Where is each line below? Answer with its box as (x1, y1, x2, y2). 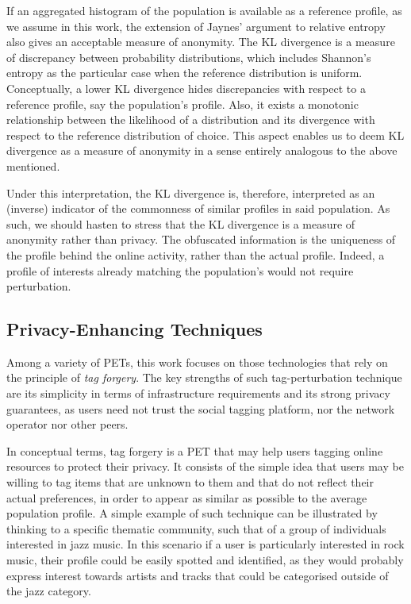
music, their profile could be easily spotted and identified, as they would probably (6, 552, 404, 568)
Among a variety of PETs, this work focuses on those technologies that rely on (6, 353, 388, 370)
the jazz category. (6, 583, 91, 599)
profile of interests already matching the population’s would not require (6, 262, 354, 279)
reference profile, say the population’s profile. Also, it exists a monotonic (6, 95, 359, 112)
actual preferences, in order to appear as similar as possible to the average (6, 489, 367, 506)
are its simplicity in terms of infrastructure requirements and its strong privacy (6, 385, 390, 402)
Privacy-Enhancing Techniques (6, 317, 263, 341)
